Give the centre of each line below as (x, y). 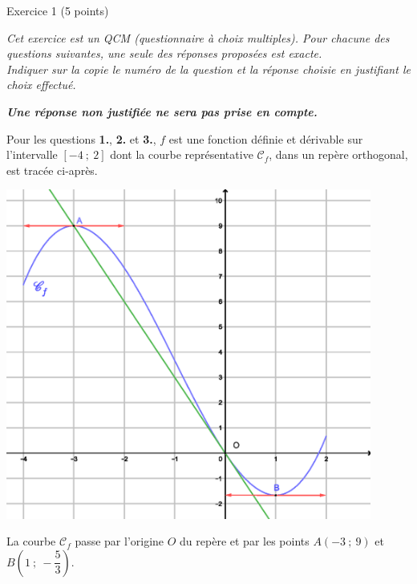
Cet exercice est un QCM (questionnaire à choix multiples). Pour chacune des (198, 37)
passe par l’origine (119, 541)
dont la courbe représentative (182, 154)
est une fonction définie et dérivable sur (266, 138)
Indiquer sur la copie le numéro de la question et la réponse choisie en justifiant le (208, 69)
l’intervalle (32, 154)
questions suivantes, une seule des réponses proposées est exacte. (164, 53)
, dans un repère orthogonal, (338, 154)
